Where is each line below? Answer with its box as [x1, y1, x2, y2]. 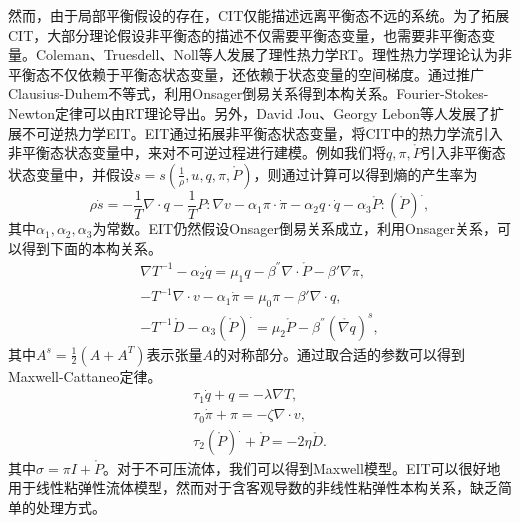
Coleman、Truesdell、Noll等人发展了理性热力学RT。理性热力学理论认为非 [35, 44, 512, 65]
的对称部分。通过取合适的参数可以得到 [213, 343, 466, 364]
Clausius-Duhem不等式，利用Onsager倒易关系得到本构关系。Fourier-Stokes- [8, 83, 489, 104]
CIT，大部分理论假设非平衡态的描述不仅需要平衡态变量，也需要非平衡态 [8, 24, 482, 45]
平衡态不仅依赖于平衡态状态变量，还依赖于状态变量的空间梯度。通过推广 [8, 63, 484, 84]
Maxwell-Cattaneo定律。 [8, 365, 162, 386]
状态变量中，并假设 [8, 163, 134, 184]
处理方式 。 [35, 496, 106, 517]
